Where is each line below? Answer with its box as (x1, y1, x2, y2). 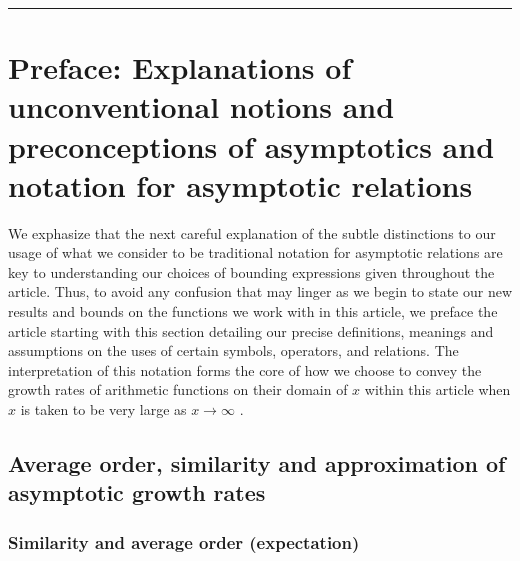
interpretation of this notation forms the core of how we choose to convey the (8, 359, 482, 380)
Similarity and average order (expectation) (8, 529, 360, 554)
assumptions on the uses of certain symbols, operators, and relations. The (8, 340, 459, 361)
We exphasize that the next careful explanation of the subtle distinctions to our (8, 222, 496, 243)
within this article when (364, 379, 511, 400)
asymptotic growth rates (8, 477, 266, 508)
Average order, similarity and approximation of (8, 448, 506, 479)
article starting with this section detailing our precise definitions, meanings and (8, 320, 494, 341)
